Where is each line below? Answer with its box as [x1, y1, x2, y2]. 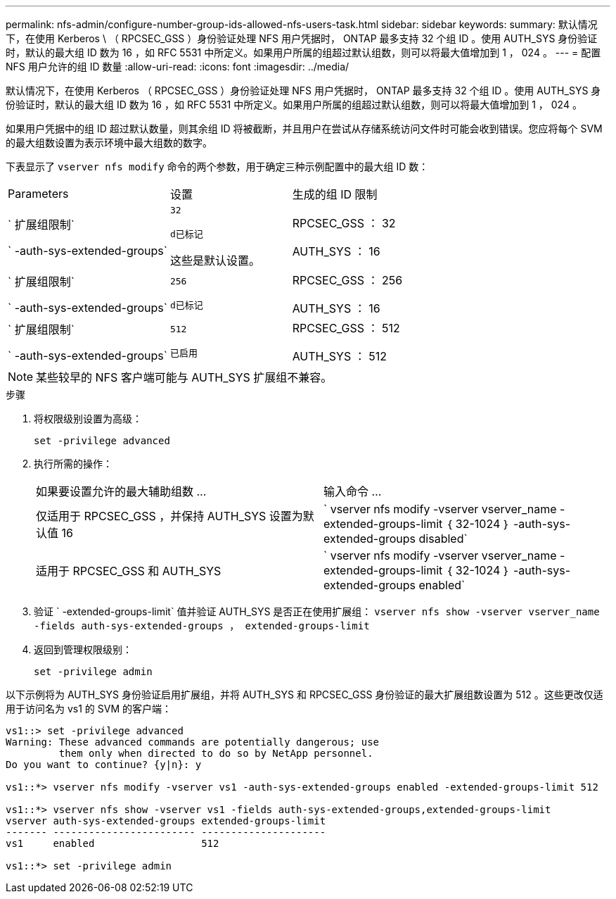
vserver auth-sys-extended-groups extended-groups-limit [6, 815, 326, 826]
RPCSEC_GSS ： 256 [292, 273, 403, 287]
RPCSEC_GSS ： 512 [292, 321, 400, 335]
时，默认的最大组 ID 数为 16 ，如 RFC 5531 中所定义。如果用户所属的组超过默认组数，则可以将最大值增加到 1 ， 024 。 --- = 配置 [6, 46, 601, 58]
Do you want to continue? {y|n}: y [6, 759, 202, 770]
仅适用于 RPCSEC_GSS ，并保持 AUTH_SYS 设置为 [36, 509, 303, 523]
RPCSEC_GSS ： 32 [292, 216, 396, 230]
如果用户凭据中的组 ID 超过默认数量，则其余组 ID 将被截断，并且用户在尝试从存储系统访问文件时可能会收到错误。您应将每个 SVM [6, 122, 603, 134]
